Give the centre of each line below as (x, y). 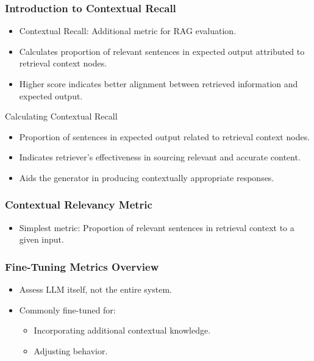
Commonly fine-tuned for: (67, 309)
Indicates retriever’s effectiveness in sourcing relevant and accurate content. (160, 157)
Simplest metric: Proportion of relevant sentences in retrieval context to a (157, 227)
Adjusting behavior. (71, 350)
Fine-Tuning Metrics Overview (82, 266)
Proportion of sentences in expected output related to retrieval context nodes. (165, 136)
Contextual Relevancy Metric (79, 205)
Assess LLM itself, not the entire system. (95, 289)
